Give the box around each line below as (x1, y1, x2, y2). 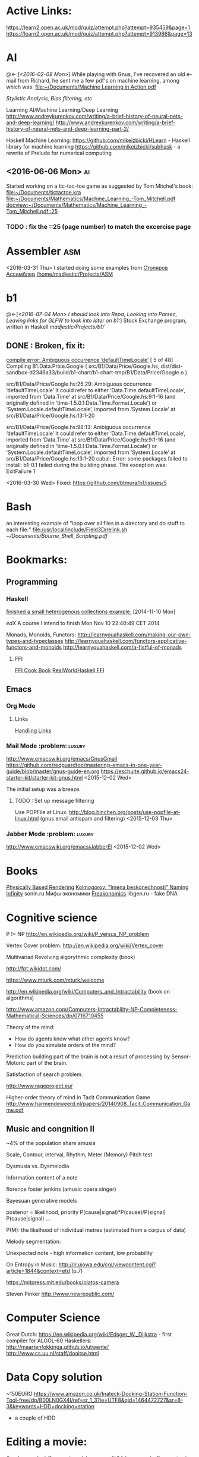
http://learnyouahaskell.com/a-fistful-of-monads (63, 644, 182, 651)
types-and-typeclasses (6, 638, 64, 645)
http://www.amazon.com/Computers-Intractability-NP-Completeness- (6, 1006, 178, 1013)
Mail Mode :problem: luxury (6, 742, 86, 750)
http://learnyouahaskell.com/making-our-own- (77, 631, 191, 638)
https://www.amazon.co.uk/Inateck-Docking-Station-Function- (33, 1390, 188, 1397)
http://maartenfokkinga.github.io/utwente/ (6, 1344, 109, 1351)
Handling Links (14, 727, 52, 734)
